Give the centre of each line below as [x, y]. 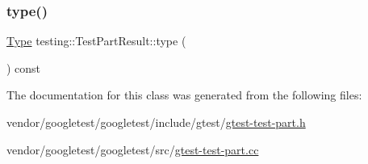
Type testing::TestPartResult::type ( [96, 41]
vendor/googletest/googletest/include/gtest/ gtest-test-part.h [156, 122]
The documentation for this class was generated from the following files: [184, 95]
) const [24, 67]
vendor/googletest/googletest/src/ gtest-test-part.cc [133, 149]
